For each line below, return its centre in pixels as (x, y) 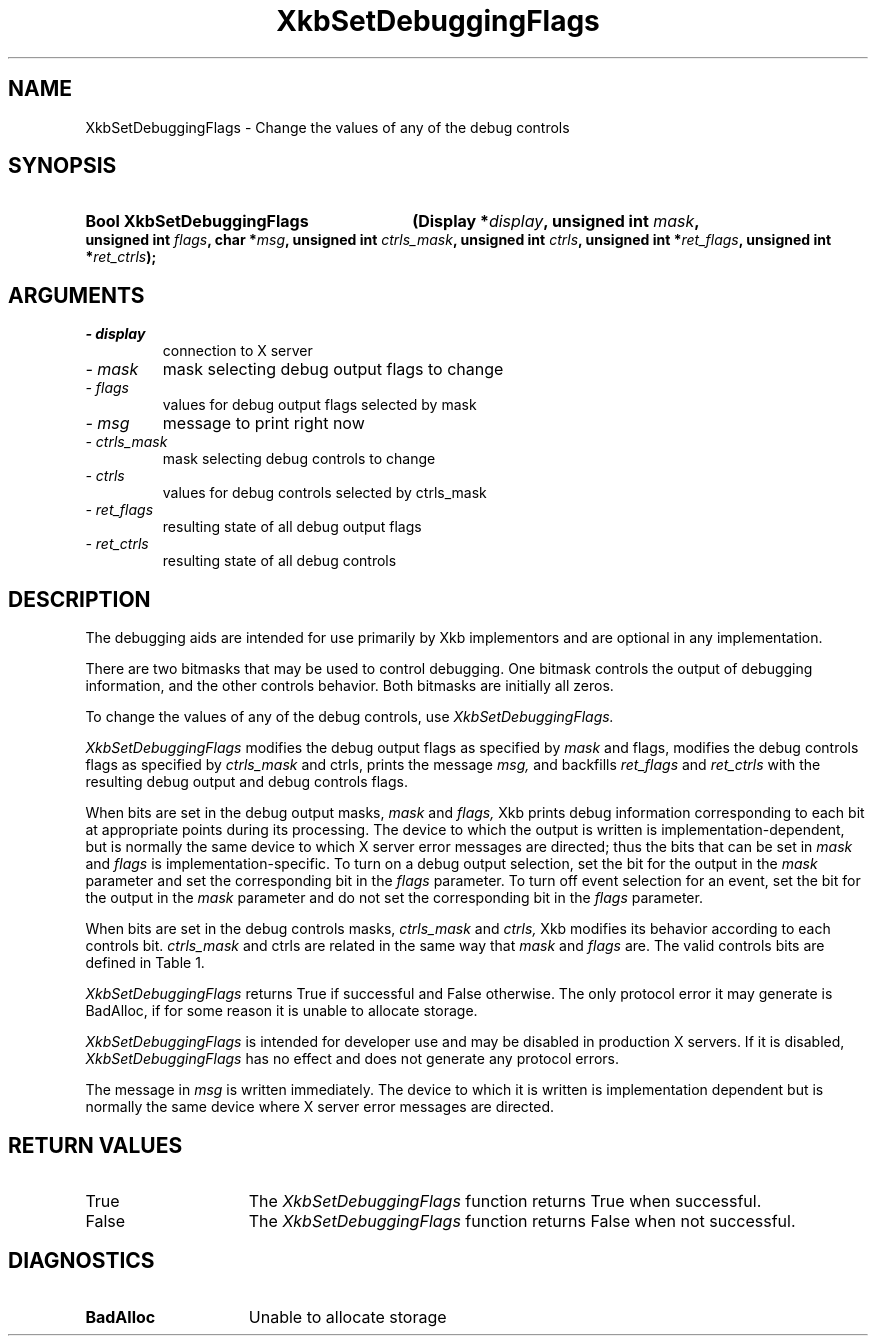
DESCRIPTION (79, 599)
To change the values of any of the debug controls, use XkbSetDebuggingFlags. (349, 717)
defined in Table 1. (145, 963)
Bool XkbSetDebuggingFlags (197, 221)
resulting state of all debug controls (279, 561)
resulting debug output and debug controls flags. (246, 782)
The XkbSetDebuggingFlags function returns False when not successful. (522, 1220)
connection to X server (237, 351)
